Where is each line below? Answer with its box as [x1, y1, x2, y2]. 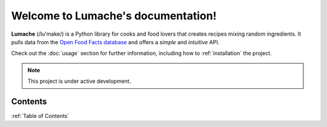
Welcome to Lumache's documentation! [11, 9, 217, 22]
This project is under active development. [27, 77, 131, 85]
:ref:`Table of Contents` [11, 112, 70, 120]
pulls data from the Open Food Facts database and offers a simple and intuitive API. [11, 38, 220, 45]
